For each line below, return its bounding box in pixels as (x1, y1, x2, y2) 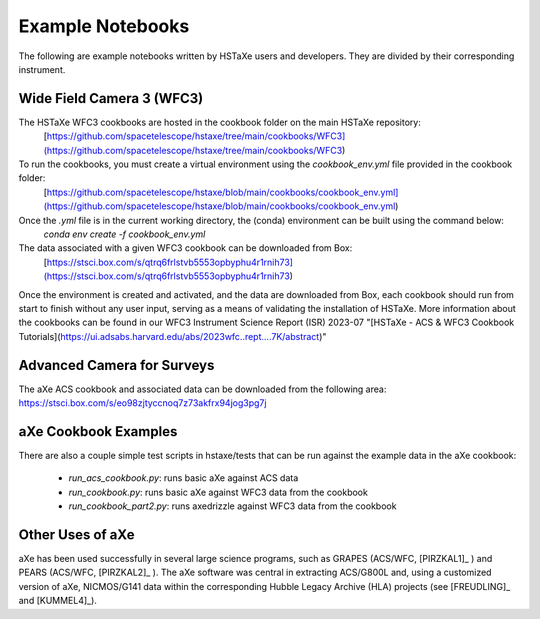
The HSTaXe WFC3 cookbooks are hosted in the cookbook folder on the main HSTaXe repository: (18, 116, 422, 128)
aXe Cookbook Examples (18, 423, 178, 440)
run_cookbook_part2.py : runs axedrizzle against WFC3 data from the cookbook (68, 500, 397, 512)
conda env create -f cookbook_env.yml (43, 228, 206, 240)
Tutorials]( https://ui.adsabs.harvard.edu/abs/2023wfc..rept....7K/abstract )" (18, 330, 327, 342)
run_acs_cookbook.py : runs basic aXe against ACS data (68, 472, 299, 484)
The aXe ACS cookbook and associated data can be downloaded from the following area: (18, 383, 387, 395)
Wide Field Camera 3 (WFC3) (18, 90, 204, 107)
